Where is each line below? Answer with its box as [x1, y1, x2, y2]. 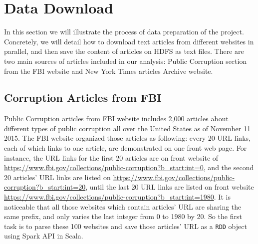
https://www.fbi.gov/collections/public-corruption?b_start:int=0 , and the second [4, 162, 254, 173]
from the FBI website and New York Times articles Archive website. [4, 65, 213, 76]
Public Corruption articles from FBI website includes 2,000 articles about [4, 113, 229, 124]
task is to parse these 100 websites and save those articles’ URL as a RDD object [4, 221, 247, 231]
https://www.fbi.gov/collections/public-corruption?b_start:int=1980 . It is [4, 192, 231, 202]
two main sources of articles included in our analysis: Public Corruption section [4, 55, 247, 66]
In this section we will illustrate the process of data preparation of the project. [4, 26, 244, 37]
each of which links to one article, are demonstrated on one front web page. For [4, 143, 247, 153]
